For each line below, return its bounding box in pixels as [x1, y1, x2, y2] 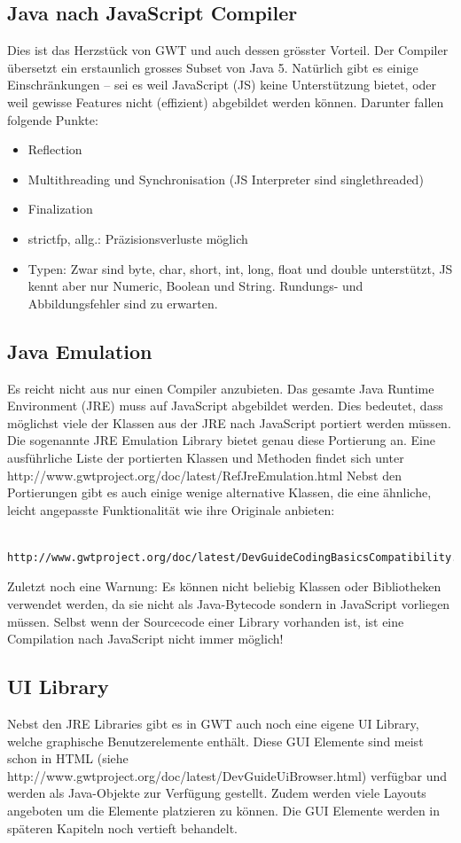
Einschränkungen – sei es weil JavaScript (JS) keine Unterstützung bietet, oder [7, 75, 437, 94]
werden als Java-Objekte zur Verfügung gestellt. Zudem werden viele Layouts [7, 784, 426, 802]
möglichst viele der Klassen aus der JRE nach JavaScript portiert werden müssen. [7, 413, 451, 432]
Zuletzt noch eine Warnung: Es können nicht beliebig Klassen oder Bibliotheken [7, 577, 441, 596]
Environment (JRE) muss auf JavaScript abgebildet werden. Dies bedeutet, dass [7, 396, 443, 415]
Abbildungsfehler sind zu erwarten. [27, 293, 218, 312]
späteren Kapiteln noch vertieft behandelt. [7, 818, 238, 837]
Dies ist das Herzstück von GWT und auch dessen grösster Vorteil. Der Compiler [7, 41, 449, 59]
